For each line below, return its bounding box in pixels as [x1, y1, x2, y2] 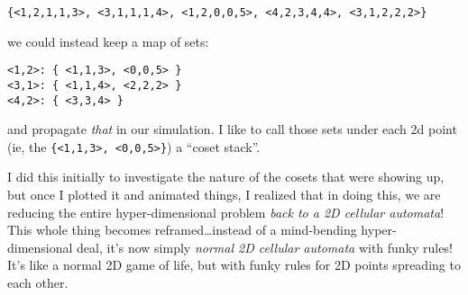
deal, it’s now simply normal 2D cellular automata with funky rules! [77, 237, 453, 256]
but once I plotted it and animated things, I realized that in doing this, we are [7, 185, 441, 204]
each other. [7, 273, 69, 292]
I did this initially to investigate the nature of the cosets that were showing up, [7, 167, 445, 186]
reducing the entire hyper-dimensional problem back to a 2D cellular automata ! [7, 202, 445, 221]
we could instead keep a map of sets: [7, 31, 209, 50]
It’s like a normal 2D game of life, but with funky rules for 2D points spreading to [7, 255, 461, 274]
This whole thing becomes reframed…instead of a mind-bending [7, 220, 357, 239]
